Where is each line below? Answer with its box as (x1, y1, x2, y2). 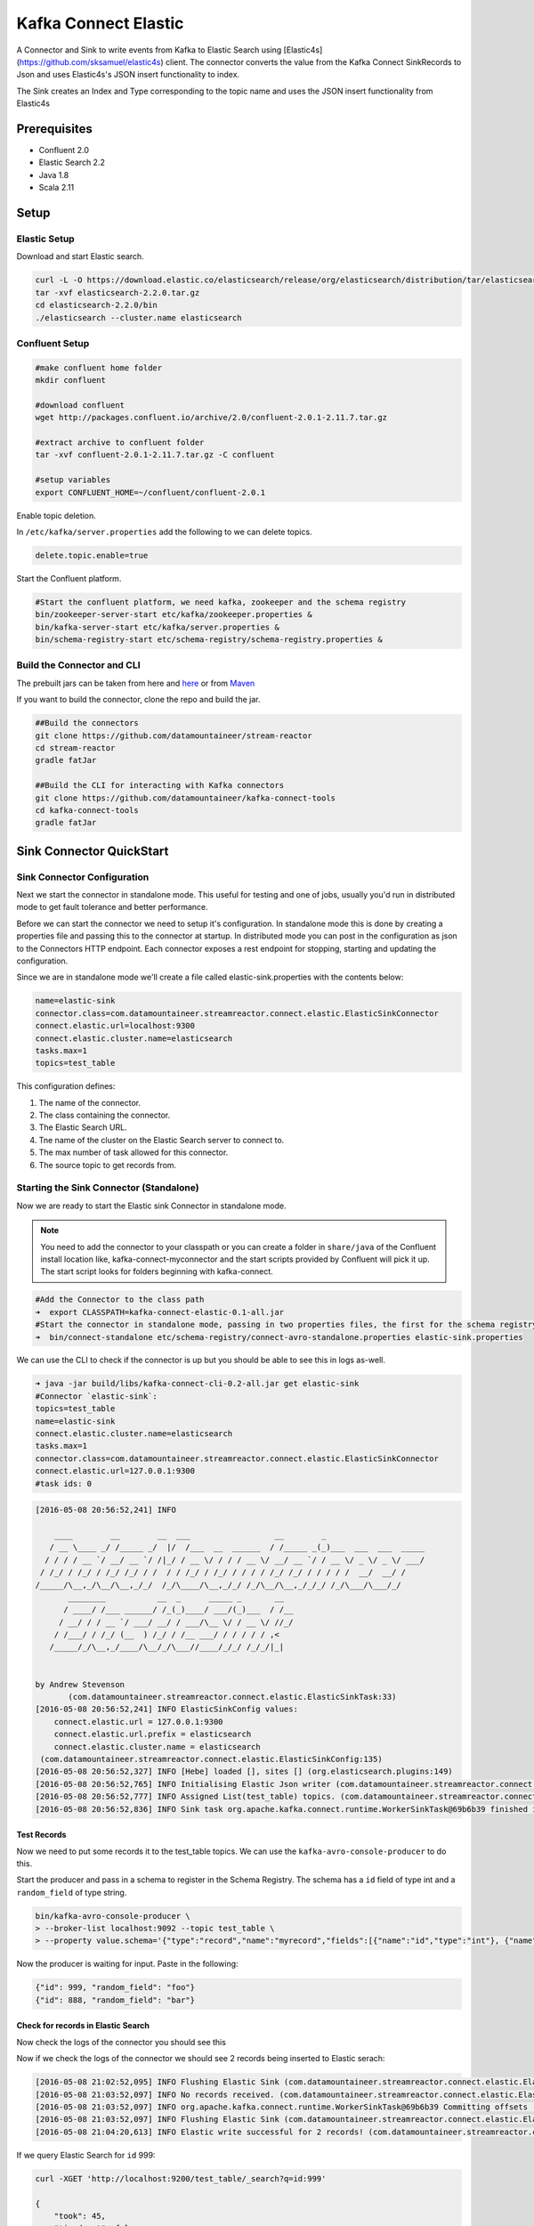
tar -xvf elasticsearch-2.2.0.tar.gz (35, 288, 200, 297)
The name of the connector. (38, 1097, 142, 1108)
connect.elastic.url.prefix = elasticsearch (53, 1729, 252, 1740)
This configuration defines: (16, 1081, 116, 1092)
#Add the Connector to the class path (35, 1295, 205, 1304)
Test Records (16, 1830, 67, 1840)
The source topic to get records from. (38, 1159, 177, 1170)
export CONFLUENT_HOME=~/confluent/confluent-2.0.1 (35, 487, 266, 498)
